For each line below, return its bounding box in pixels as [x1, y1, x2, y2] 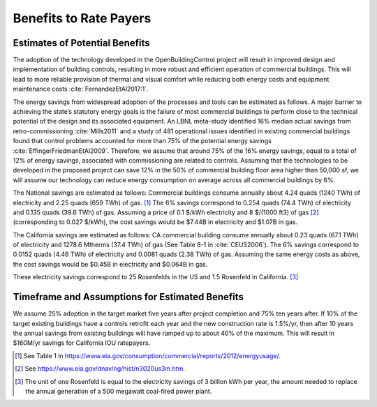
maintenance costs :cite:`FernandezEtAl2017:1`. [13, 84, 149, 94]
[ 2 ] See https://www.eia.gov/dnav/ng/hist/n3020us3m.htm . [15, 364, 185, 373]
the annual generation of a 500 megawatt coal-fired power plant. [25, 387, 212, 395]
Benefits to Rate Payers [13, 10, 151, 26]
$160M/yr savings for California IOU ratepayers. [13, 339, 151, 347]
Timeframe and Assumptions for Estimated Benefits [13, 291, 244, 303]
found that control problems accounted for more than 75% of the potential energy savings [13, 137, 272, 145]
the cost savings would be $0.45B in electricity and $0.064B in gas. [13, 260, 208, 268]
